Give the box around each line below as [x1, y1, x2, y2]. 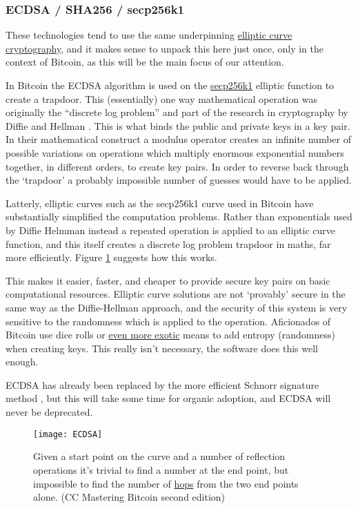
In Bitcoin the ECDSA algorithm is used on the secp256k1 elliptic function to [6, 78, 335, 92]
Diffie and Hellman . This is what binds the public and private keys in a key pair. [6, 118, 350, 133]
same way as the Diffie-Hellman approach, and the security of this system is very [6, 300, 348, 314]
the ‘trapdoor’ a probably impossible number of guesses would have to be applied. [6, 173, 352, 187]
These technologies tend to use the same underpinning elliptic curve [6, 28, 292, 42]
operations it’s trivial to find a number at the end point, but [33, 462, 289, 477]
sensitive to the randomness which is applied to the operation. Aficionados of [6, 314, 331, 328]
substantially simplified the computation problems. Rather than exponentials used [6, 209, 352, 224]
